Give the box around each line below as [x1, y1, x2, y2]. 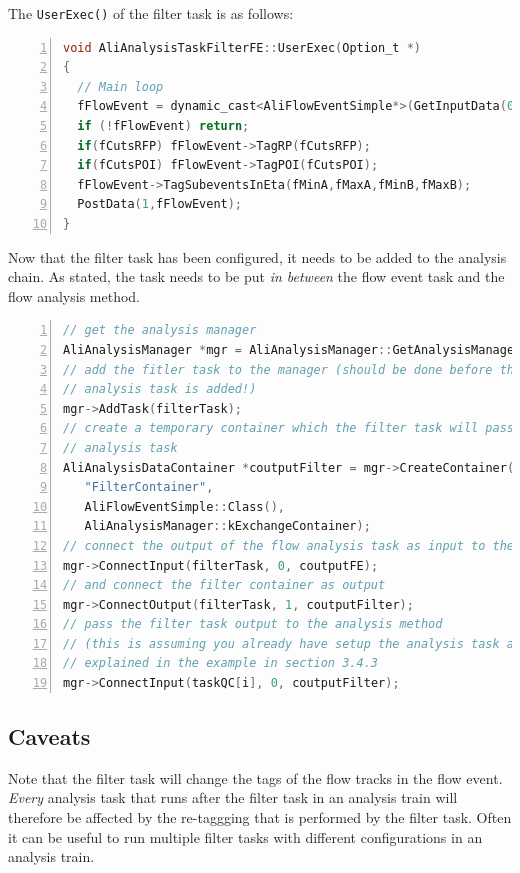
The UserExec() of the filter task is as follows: [8, 3, 294, 23]
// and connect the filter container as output [63, 578, 386, 593]
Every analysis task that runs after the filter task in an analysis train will [8, 787, 458, 808]
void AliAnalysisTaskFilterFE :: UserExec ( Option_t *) [63, 40, 421, 55]
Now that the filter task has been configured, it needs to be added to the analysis [8, 246, 507, 267]
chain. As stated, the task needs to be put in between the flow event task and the [8, 266, 505, 287]
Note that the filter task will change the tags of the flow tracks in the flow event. [8, 767, 503, 788]
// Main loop [77, 79, 164, 94]
